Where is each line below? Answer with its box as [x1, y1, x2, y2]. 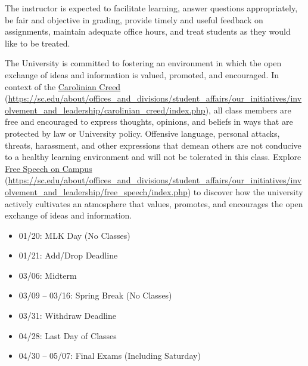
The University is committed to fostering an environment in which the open [5, 57, 282, 69]
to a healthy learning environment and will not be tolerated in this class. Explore [5, 150, 301, 163]
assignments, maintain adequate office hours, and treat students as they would [5, 25, 291, 38]
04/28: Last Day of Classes [18, 329, 117, 342]
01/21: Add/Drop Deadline [18, 249, 118, 262]
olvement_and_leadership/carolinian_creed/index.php [5, 103, 206, 116]
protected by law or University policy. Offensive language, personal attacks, [5, 127, 280, 139]
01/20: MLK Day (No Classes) [18, 229, 130, 241]
